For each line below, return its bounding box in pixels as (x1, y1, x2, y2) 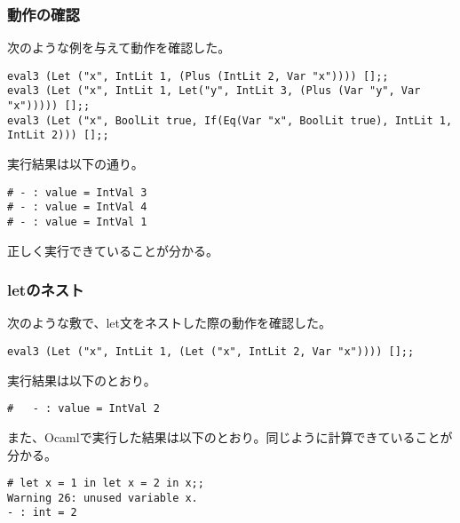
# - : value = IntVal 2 (7, 402, 160, 416)
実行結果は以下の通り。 (7, 155, 144, 173)
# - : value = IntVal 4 (7, 201, 147, 214)
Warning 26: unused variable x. (7, 491, 198, 504)
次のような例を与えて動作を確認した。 (7, 38, 231, 57)
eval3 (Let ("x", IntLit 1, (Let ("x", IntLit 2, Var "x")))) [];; (7, 345, 415, 359)
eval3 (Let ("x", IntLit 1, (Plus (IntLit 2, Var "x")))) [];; (7, 69, 389, 83)
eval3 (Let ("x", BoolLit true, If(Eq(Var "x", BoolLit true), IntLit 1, (7, 114, 453, 127)
